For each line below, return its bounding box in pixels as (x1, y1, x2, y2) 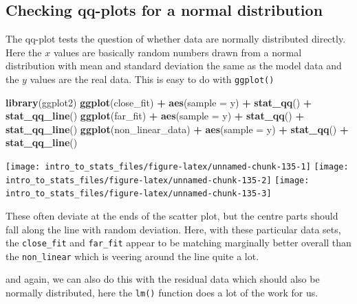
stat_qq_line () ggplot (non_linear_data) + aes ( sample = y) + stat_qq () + (6, 121, 349, 136)
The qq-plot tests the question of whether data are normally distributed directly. (6, 32, 346, 46)
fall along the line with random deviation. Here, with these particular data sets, (6, 222, 341, 236)
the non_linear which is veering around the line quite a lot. (6, 248, 259, 263)
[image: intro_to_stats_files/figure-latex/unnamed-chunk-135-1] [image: (6, 162, 349, 172)
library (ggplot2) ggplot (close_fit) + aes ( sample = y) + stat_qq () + (6, 95, 312, 109)
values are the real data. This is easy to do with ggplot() (30, 71, 274, 86)
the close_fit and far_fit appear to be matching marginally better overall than (6, 235, 351, 250)
